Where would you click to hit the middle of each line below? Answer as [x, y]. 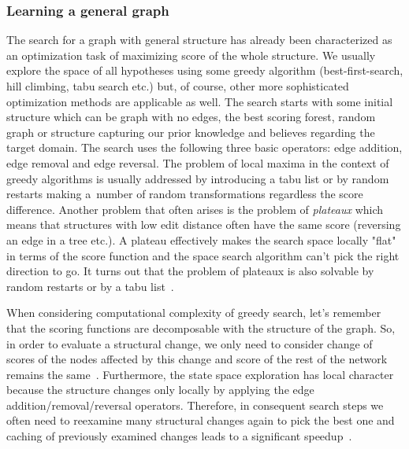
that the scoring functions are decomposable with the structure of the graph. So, [201, 328]
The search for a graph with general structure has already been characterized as [199, 40]
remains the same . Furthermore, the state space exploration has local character [200, 374]
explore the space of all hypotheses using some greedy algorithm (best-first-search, [205, 70]
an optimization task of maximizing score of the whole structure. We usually [191, 55]
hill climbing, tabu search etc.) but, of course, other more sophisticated [178, 86]
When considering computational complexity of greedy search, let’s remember [194, 313]
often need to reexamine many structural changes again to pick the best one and [201, 420]
